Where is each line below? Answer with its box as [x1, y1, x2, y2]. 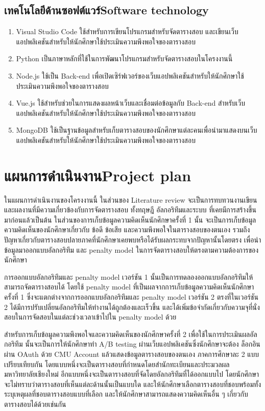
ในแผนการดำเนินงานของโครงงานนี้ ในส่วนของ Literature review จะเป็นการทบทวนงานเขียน [4, 194, 257, 205]
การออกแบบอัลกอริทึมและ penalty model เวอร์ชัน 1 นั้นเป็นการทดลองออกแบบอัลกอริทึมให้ [4, 271, 253, 282]
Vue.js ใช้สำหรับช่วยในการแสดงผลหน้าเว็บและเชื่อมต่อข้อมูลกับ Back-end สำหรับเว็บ [16, 98, 246, 108]
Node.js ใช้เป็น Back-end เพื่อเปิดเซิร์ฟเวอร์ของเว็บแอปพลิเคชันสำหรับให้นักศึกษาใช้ [16, 70, 244, 81]
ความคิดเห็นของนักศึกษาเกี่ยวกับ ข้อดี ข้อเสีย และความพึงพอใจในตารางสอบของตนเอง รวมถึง [4, 224, 250, 235]
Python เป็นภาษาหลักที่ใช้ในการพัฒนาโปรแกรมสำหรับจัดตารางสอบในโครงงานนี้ [16, 53, 233, 64]
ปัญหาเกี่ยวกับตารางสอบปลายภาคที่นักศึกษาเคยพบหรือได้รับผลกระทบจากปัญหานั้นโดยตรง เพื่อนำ [4, 234, 261, 245]
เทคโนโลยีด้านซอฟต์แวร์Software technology [4, 2, 209, 18]
